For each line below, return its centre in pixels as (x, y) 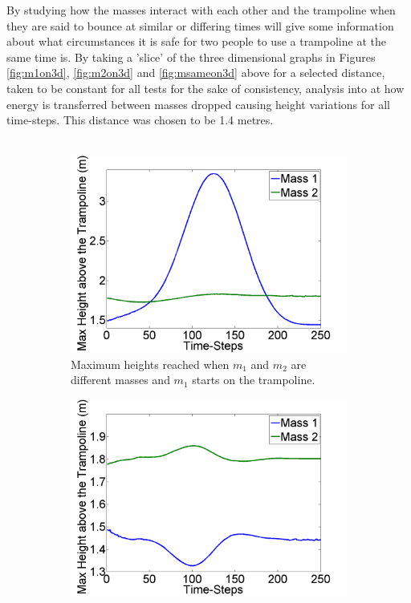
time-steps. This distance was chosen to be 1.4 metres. (140, 120)
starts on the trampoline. (254, 380)
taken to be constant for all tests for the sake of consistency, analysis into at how (205, 88)
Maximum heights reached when (150, 364)
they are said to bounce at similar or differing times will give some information (200, 25)
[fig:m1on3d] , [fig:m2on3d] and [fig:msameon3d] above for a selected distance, (196, 73)
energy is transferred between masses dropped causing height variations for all (198, 104)
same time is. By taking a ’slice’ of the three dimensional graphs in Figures (191, 57)
